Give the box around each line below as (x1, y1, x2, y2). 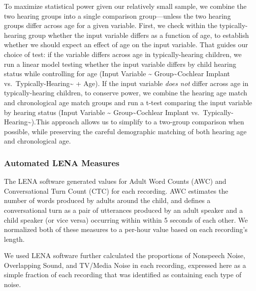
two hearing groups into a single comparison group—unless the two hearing (4, 10, 231, 21)
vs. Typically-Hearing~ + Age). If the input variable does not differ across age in (4, 78, 249, 88)
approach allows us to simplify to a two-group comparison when (51, 116, 244, 127)
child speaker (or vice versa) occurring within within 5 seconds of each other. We (4, 214, 248, 225)
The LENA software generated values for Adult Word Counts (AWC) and (4, 176, 226, 186)
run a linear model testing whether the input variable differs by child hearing (4, 58, 236, 69)
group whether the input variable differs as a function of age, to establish (28, 29, 249, 40)
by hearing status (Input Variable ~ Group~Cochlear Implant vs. (4, 107, 200, 117)
